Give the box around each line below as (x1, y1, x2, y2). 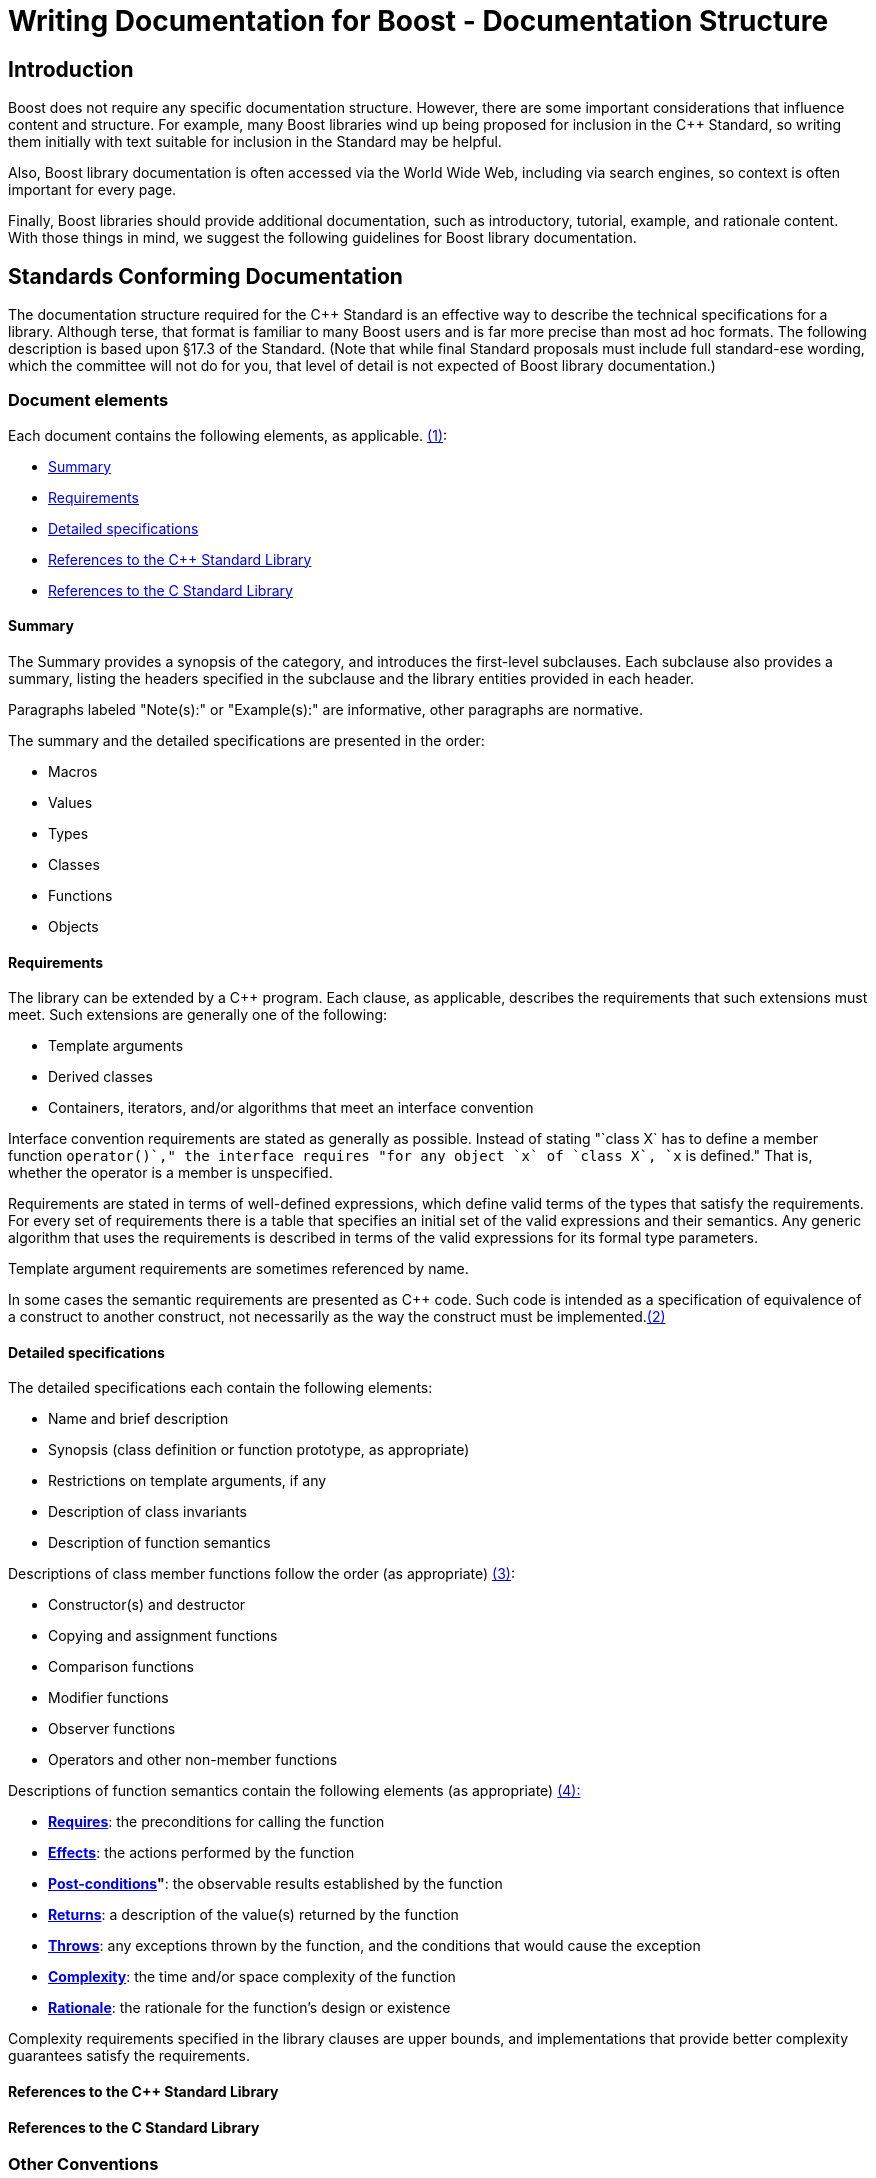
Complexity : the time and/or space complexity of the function (48, 1968, 456, 1986)
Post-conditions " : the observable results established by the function (48, 1875, 503, 1893)
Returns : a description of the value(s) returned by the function (48, 1906, 459, 1924)
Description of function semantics (48, 1534, 271, 1552)
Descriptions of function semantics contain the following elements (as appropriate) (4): (8, 1782, 581, 1800)
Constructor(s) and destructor (48, 1596, 246, 1614)
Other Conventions (8, 2154, 159, 2175)
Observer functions (48, 1720, 176, 1738)
